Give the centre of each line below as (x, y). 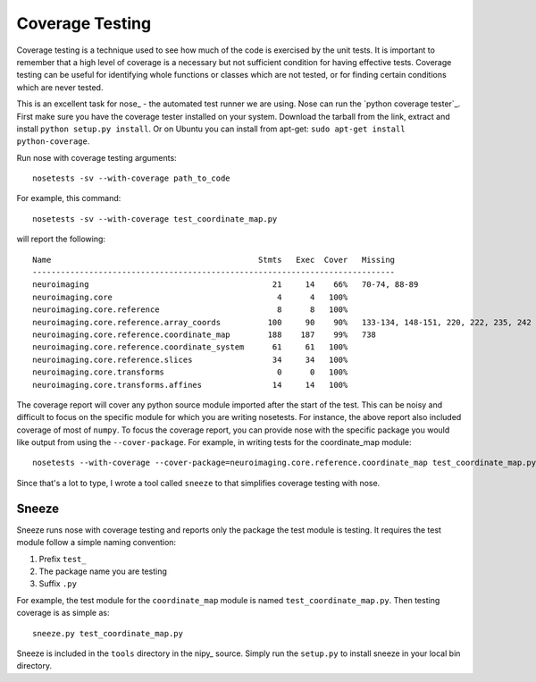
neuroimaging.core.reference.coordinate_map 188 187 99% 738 (205, 334)
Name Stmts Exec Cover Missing (214, 260)
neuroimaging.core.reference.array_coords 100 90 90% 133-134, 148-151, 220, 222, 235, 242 (282, 322)
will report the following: (61, 239)
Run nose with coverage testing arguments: (97, 157)
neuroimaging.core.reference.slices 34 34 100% (190, 359)
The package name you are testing (103, 571)
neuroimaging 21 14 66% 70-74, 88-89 (226, 285)
